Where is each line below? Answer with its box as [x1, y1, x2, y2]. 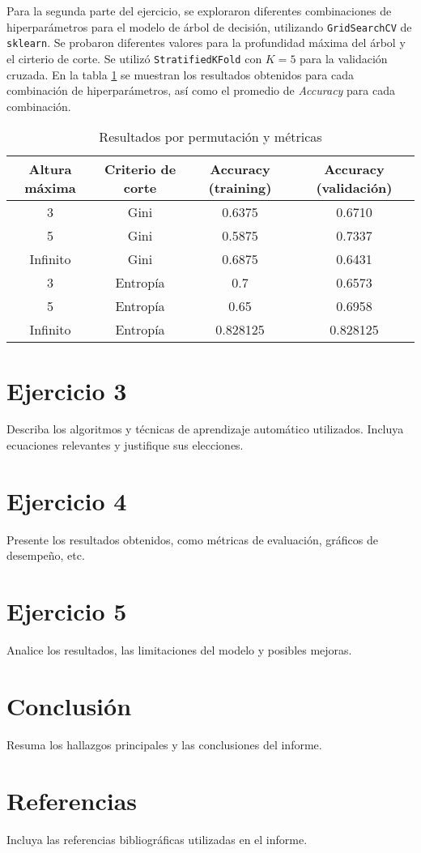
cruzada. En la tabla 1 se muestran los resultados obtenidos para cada [6, 66, 354, 83]
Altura [28, 160, 72, 179]
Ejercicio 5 [6, 595, 127, 628]
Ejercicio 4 [6, 484, 127, 517]
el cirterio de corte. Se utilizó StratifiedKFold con [6, 49, 262, 66]
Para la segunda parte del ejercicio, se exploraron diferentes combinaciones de [6, 2, 392, 19]
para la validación [300, 49, 388, 66]
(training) [208, 178, 272, 198]
